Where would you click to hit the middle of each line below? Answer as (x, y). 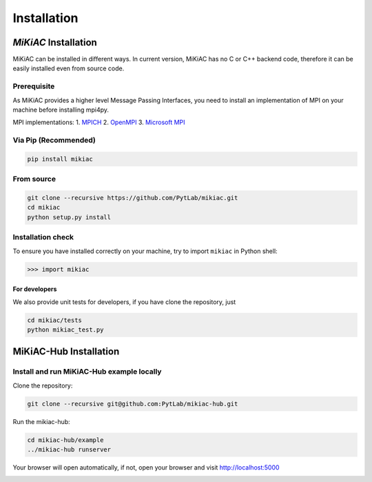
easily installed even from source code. (69, 68)
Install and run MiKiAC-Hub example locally (87, 372)
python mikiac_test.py (65, 330)
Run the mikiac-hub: (41, 421)
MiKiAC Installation (55, 42)
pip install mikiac (60, 159)
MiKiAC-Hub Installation (66, 352)
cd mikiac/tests (55, 320)
